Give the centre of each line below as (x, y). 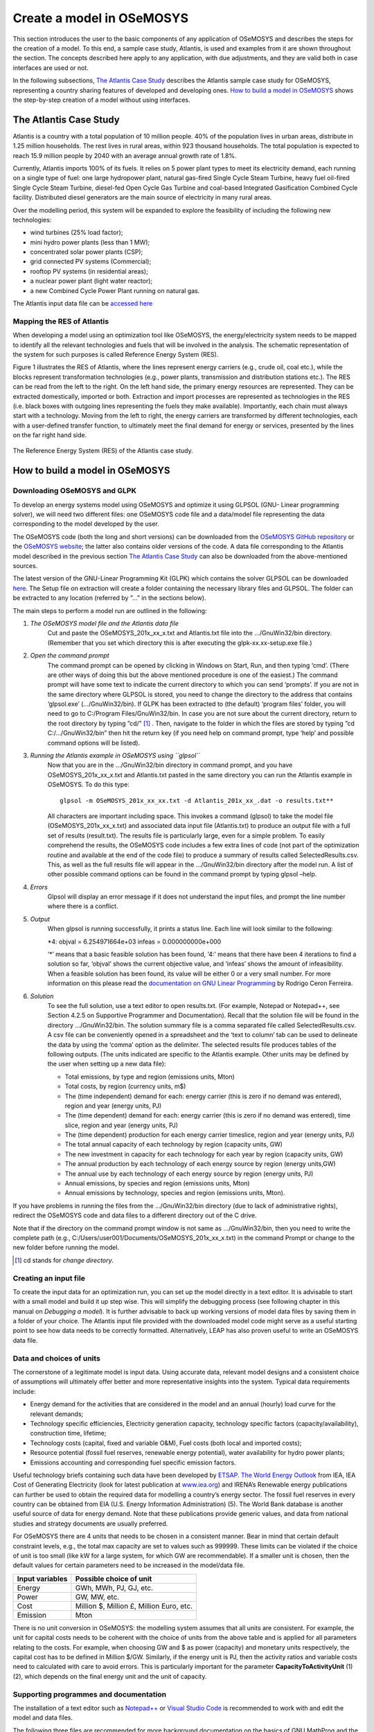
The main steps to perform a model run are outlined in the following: (110, 610)
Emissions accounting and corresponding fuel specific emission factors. (133, 1463)
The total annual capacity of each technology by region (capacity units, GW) (174, 1145)
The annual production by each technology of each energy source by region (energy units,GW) (200, 1164)
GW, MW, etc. (97, 1597)
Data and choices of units (56, 1358)
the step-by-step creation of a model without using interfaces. (101, 100)
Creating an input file (49, 1278)
